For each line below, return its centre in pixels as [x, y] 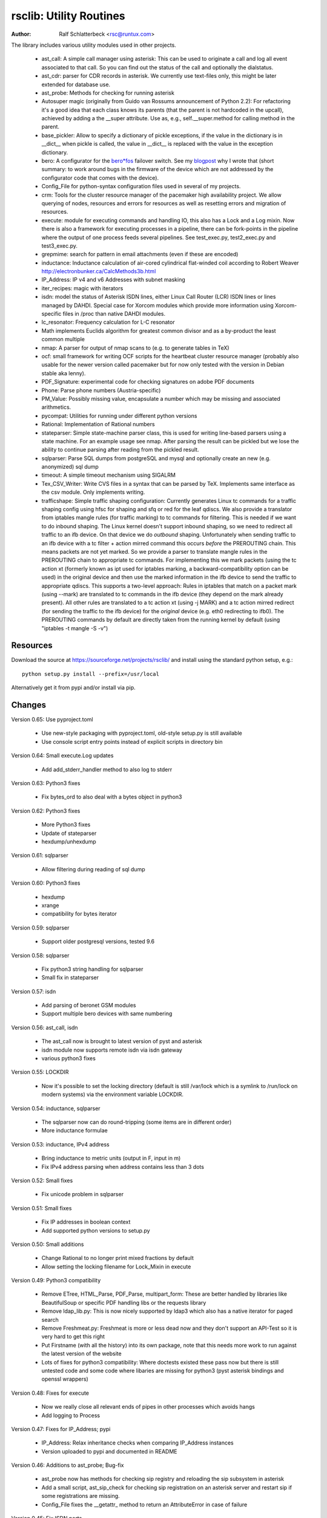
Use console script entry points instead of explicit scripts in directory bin [132, 741]
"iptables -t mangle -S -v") [75, 628]
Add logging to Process [71, 1415]
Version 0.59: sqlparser [40, 927]
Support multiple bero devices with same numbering [107, 1013]
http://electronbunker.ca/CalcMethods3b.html [99, 271]
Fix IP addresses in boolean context [86, 1222]
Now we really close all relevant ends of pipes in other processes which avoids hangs [148, 1407]
